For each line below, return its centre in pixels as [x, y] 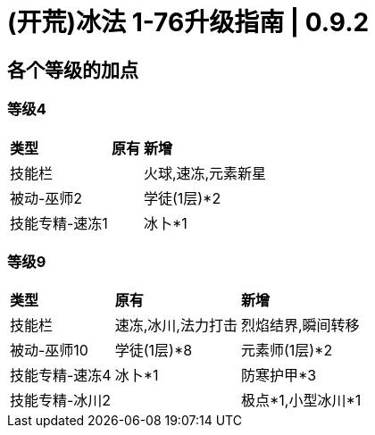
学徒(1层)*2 [182, 198]
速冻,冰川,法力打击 [176, 326]
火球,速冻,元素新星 [205, 173]
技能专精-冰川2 [61, 401]
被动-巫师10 [49, 351]
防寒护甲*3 [279, 376]
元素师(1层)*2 [287, 351]
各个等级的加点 [73, 70]
